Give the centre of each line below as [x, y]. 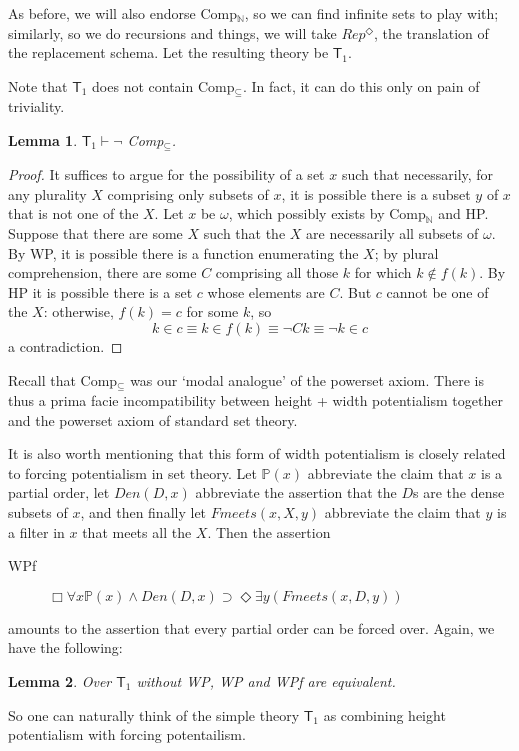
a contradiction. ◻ [65, 346]
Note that [38, 85]
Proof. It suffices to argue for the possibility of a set [166, 174]
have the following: [65, 647]
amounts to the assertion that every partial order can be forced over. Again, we [251, 627]
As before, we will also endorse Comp [122, 13]
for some [212, 311]
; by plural [406, 252]
